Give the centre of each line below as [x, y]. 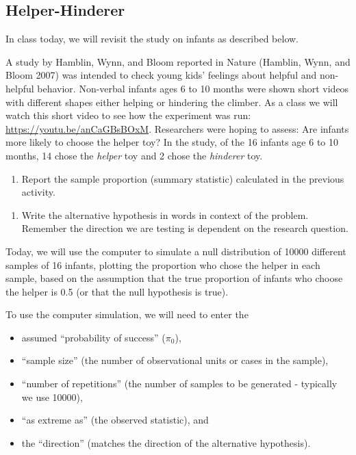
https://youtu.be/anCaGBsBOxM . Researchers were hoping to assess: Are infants [177, 128]
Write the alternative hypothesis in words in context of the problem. [165, 214]
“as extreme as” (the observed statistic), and [115, 420]
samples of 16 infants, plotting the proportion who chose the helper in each [163, 264]
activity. [38, 192]
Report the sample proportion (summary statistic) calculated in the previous [183, 178]
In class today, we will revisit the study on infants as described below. [152, 39]
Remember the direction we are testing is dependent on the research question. [185, 228]
